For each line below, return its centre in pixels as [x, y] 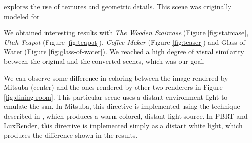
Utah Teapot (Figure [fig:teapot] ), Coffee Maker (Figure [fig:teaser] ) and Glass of [125, 42]
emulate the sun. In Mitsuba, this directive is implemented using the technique [122, 106]
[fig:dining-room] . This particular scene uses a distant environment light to [116, 96]
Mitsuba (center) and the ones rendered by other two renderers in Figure [113, 87]
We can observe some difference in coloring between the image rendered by [116, 77]
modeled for [22, 16]
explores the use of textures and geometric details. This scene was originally [118, 6]
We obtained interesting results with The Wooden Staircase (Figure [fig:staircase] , [126, 32]
